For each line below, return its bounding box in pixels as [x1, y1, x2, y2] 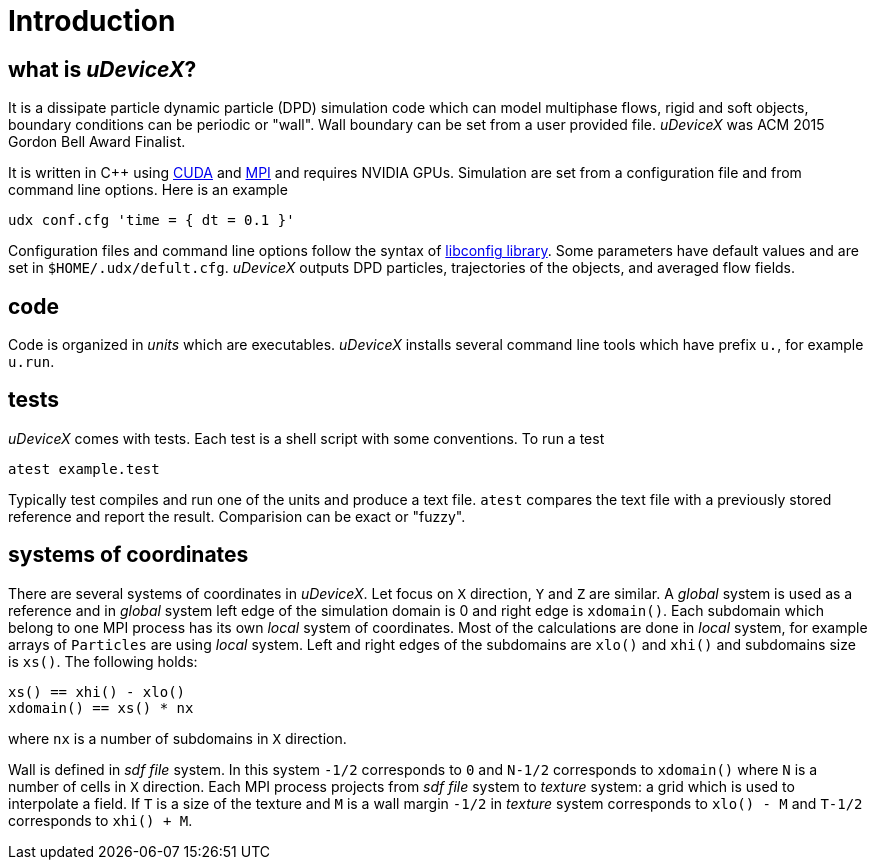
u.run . [8, 353, 55, 371]
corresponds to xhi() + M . [8, 811, 193, 829]
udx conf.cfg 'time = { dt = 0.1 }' [8, 212, 295, 229]
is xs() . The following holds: [8, 652, 198, 670]
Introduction [8, 4, 176, 38]
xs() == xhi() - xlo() [8, 683, 186, 700]
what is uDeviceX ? [8, 56, 197, 82]
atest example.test [8, 460, 160, 477]
